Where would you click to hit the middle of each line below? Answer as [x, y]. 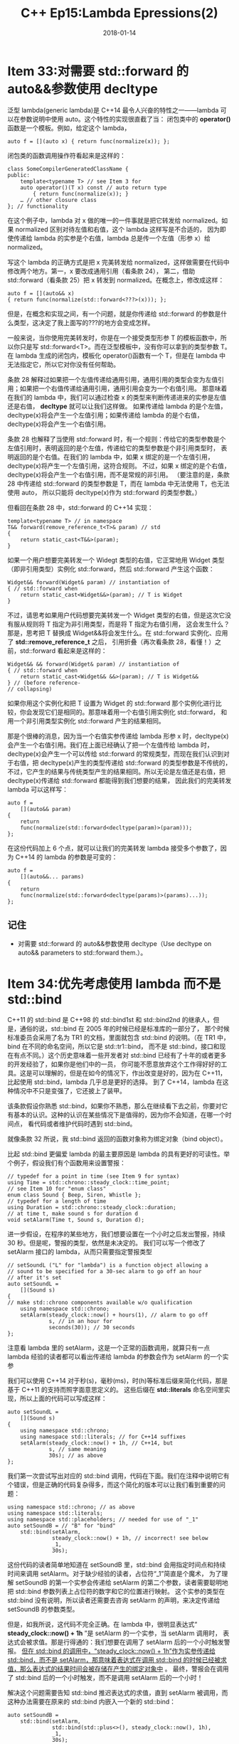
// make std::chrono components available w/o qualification [100, 1303]
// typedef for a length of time [57, 1201]
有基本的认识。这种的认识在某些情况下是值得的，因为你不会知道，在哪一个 [116, 1115]
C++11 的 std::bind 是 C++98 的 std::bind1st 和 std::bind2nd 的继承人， [110, 1020]
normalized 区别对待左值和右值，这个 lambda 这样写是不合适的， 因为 [118, 229]
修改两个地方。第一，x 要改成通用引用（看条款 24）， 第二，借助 [101, 271]
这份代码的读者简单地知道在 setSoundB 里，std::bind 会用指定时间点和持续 [117, 1565]
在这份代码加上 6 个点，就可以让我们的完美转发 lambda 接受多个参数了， [114, 848]
